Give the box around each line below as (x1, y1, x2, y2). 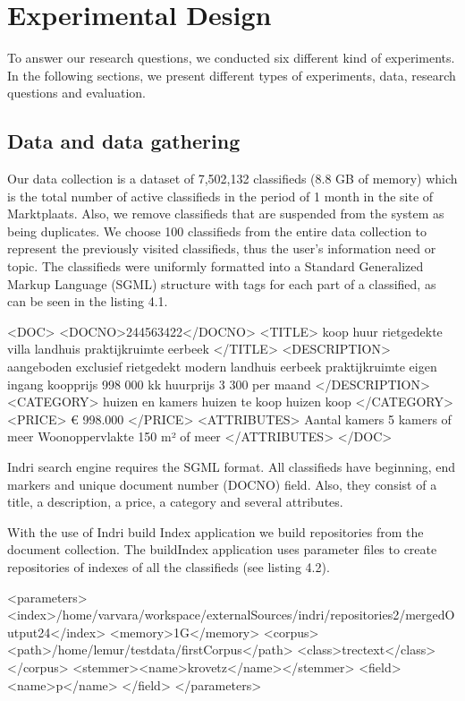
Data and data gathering (7, 127, 241, 155)
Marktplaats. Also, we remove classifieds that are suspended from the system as (7, 204, 444, 223)
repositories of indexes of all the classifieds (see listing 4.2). (7, 557, 330, 576)
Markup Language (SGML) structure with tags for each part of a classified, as (7, 274, 436, 293)
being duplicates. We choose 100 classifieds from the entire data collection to (7, 221, 427, 240)
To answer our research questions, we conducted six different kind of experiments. (7, 48, 455, 67)
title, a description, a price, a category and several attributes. (7, 492, 343, 511)
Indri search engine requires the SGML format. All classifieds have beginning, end (7, 457, 456, 476)
